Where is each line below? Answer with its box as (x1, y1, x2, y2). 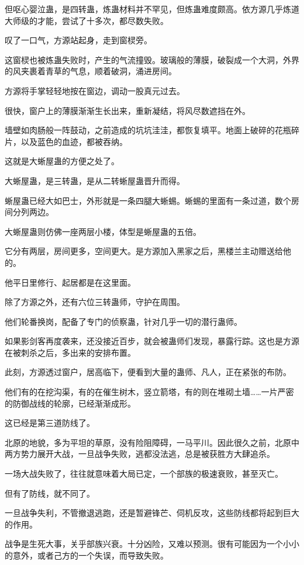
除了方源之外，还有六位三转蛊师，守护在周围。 (5, 296, 185, 308)
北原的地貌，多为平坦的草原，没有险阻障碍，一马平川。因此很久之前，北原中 (5, 436, 299, 448)
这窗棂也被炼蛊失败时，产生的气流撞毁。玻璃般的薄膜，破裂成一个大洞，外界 (5, 53, 299, 65)
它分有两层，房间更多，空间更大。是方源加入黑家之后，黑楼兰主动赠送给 (5, 245, 283, 257)
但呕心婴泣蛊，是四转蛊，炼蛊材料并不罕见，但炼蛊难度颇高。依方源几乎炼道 (5, 3, 299, 15)
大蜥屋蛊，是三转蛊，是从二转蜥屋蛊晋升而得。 (5, 174, 185, 186)
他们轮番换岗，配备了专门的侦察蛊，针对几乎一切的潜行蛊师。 (5, 315, 242, 327)
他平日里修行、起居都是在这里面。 (5, 276, 136, 288)
